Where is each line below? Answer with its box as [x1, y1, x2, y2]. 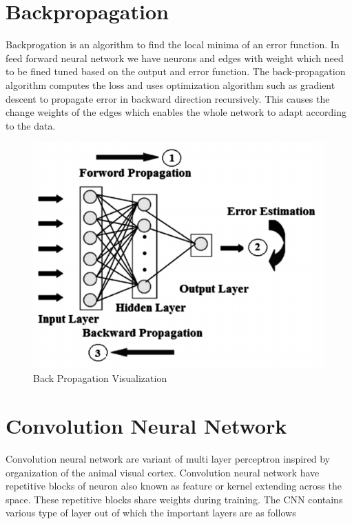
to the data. [6, 118, 56, 132]
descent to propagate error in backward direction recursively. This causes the [6, 91, 330, 105]
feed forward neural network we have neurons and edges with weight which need [6, 50, 344, 65]
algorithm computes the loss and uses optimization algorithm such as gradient [6, 77, 335, 92]
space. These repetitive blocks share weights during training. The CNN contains [6, 492, 343, 506]
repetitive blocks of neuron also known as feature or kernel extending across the [6, 478, 342, 493]
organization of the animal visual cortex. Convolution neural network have [6, 465, 320, 479]
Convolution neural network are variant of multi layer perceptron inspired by [6, 452, 330, 466]
